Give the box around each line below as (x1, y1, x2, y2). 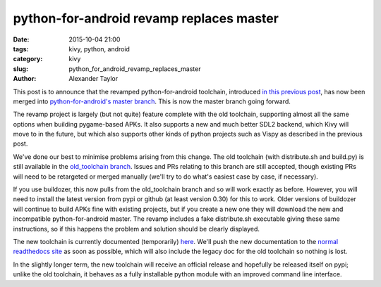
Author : (13, 75, 37, 83)
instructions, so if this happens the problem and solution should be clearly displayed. (13, 224, 260, 233)
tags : (13, 44, 29, 53)
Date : (13, 35, 30, 44)
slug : (13, 64, 28, 73)
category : (13, 55, 43, 63)
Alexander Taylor (68, 75, 119, 83)
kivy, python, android (68, 44, 131, 53)
